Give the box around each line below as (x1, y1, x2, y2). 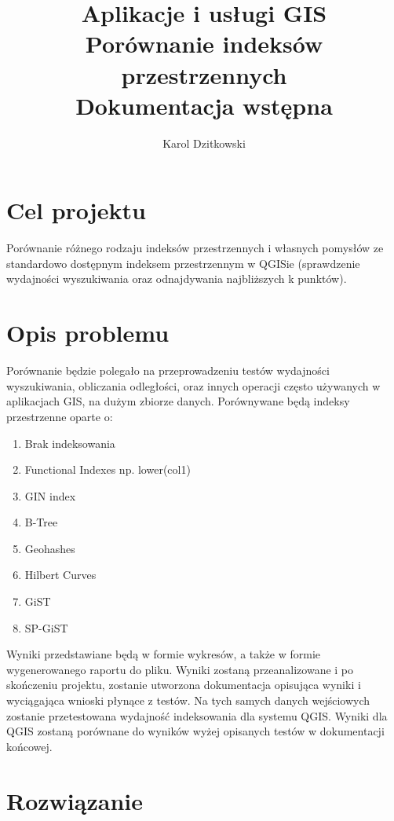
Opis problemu (6, 317, 170, 349)
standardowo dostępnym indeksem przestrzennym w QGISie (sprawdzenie (6, 255, 360, 271)
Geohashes (24, 540, 75, 556)
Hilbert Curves (24, 566, 97, 583)
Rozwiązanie (6, 784, 143, 816)
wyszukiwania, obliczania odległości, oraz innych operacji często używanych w (6, 377, 381, 394)
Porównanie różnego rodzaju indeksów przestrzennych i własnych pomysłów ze (6, 240, 384, 256)
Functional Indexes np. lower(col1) (24, 461, 191, 478)
